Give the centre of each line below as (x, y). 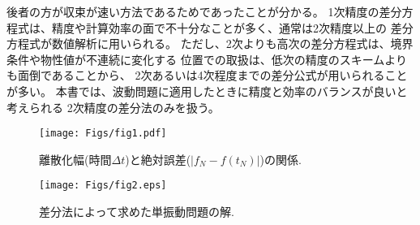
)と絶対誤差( (158, 159)
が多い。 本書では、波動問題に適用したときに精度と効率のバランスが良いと (207, 91)
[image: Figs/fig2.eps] (103, 186)
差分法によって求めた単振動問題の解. (137, 212)
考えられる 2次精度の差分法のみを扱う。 (113, 107)
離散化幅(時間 (75, 159)
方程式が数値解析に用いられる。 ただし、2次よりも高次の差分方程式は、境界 (210, 43)
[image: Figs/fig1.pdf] (103, 134)
